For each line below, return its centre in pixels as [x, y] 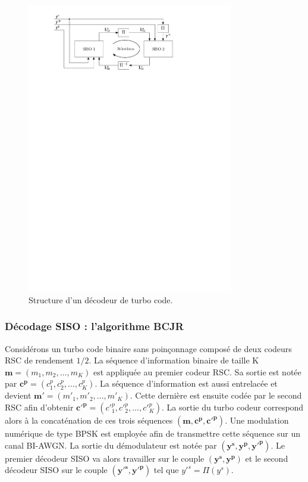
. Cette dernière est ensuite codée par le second [216, 395]
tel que [166, 470]
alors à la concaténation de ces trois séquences [89, 420]
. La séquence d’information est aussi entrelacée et [186, 383]
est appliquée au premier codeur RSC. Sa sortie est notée [197, 371]
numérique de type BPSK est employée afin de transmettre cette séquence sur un [153, 433]
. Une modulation [257, 420]
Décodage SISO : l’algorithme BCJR [94, 326]
